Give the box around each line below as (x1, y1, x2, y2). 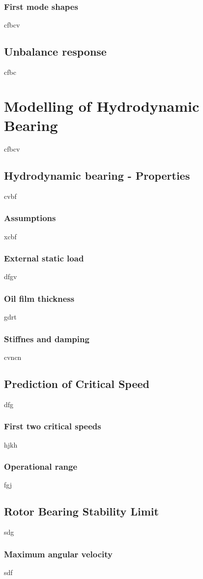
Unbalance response (4, 44, 107, 59)
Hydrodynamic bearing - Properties (4, 167, 190, 183)
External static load (4, 252, 84, 264)
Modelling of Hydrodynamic (4, 96, 200, 116)
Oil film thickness (4, 292, 75, 304)
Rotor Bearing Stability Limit (4, 504, 159, 519)
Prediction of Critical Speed (4, 376, 149, 391)
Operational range (4, 460, 78, 473)
